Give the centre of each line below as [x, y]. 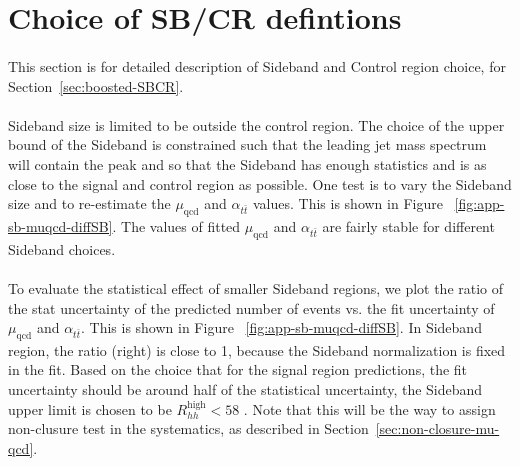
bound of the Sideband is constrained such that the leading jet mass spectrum [247, 144]
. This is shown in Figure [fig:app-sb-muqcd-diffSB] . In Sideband [281, 327]
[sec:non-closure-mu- [437, 428]
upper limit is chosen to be [90, 408]
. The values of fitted [176, 225]
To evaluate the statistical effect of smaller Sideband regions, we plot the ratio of [256, 287]
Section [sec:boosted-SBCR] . [96, 85]
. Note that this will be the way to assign [369, 408]
